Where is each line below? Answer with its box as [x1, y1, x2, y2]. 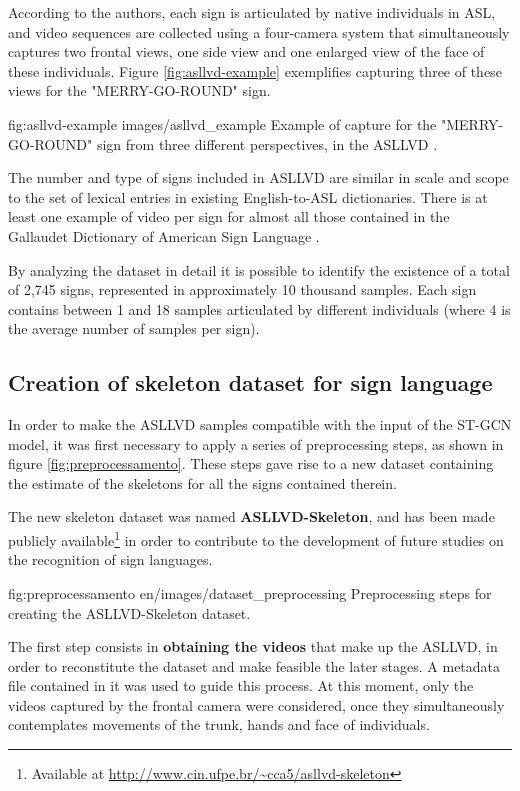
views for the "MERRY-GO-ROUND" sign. [8, 80, 271, 101]
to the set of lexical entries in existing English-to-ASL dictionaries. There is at [8, 186, 488, 207]
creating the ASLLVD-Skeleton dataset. [8, 602, 251, 623]
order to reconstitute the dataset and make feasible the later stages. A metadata [8, 655, 501, 676]
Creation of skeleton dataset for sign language [8, 367, 493, 398]
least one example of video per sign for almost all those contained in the [8, 206, 450, 227]
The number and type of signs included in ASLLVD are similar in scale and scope [8, 167, 509, 188]
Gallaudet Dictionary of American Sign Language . [8, 225, 320, 246]
